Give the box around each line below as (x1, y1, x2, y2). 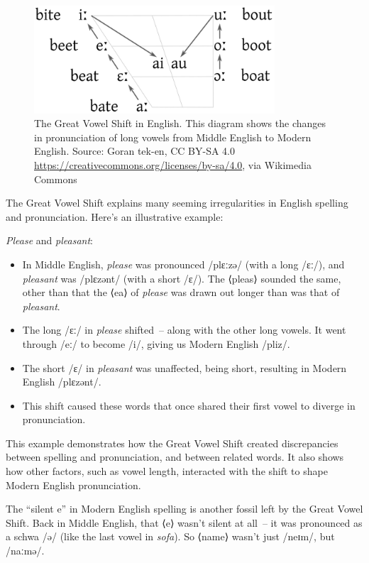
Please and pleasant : (6, 233, 93, 248)
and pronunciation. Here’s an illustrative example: (6, 209, 224, 224)
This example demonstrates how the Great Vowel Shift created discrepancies (6, 435, 338, 450)
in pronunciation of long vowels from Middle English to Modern (34, 129, 312, 144)
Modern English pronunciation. (6, 477, 141, 492)
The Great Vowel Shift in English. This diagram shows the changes (34, 116, 326, 131)
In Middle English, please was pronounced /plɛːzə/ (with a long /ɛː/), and (22, 256, 345, 271)
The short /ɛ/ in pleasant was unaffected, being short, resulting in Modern (22, 360, 347, 375)
